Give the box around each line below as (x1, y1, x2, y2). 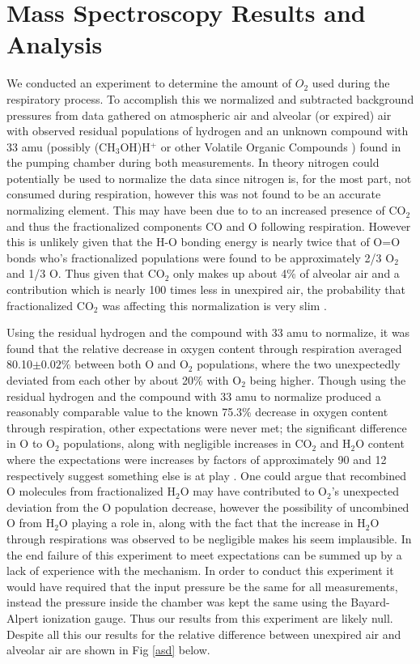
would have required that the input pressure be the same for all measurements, (6, 577, 398, 594)
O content (355, 435, 405, 452)
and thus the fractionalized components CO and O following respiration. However (6, 217, 411, 234)
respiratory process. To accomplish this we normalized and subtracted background (6, 90, 414, 107)
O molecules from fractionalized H (6, 483, 176, 500)
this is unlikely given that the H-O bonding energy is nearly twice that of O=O (6, 233, 401, 250)
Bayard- (350, 594, 390, 611)
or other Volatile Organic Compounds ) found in (160, 138, 401, 155)
